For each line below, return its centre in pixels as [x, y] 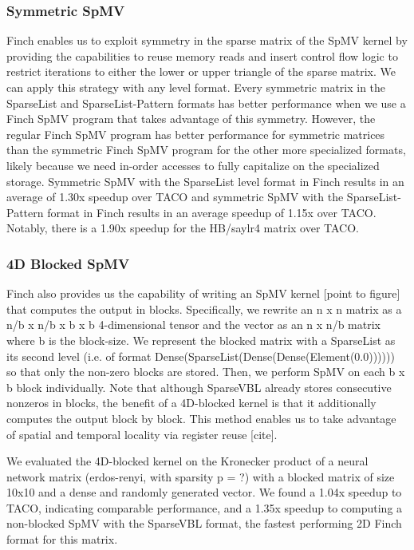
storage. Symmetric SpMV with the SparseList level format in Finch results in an [205, 181]
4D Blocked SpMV [68, 263]
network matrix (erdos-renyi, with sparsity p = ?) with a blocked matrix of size [201, 476]
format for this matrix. [62, 539]
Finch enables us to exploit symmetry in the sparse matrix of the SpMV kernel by [207, 40]
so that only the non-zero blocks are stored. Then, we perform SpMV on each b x [206, 372]
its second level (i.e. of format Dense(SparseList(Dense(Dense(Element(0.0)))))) [201, 356]
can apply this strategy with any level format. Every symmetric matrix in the [196, 87]
